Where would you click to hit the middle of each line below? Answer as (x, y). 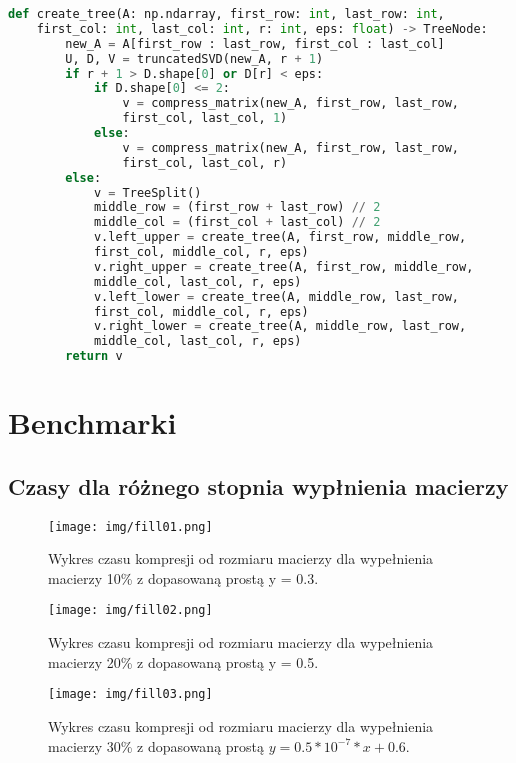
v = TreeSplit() (147, 192)
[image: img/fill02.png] (130, 610)
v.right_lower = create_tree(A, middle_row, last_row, (280, 326)
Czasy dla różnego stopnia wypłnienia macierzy (258, 485)
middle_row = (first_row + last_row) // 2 (237, 207)
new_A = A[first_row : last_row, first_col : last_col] (255, 43)
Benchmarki (92, 422)
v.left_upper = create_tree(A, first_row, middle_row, (280, 237)
